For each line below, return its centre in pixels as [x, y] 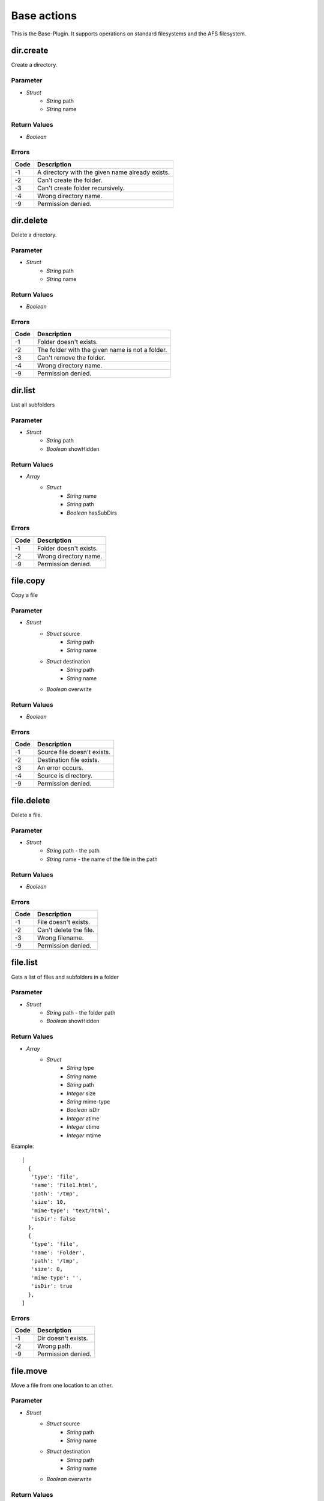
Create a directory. [34, 65]
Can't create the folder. [70, 180]
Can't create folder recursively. [81, 188]
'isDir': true [52, 1286]
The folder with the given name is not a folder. [102, 350]
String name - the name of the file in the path [102, 859]
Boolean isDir [83, 1110]
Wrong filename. [60, 938]
